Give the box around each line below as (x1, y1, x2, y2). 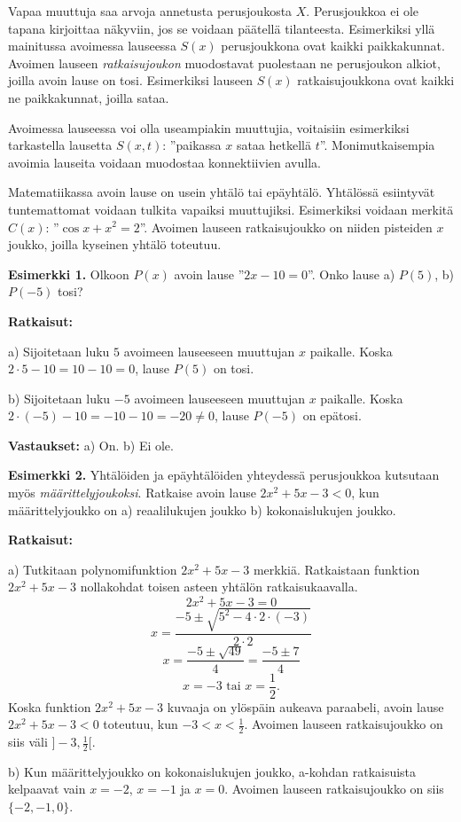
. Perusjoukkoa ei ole (306, 2, 419, 20)
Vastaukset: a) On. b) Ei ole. (8, 435, 174, 454)
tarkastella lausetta (8, 136, 113, 154)
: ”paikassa (162, 136, 222, 154)
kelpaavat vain (8, 779, 86, 798)
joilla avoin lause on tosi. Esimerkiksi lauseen (8, 71, 253, 90)
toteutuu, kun (103, 715, 178, 733)
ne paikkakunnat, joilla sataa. (8, 88, 169, 106)
